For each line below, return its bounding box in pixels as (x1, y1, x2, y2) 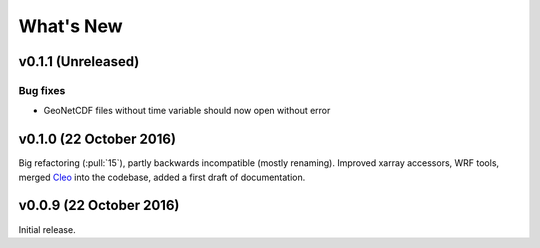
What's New (18, 15, 124, 37)
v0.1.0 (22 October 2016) (18, 131, 177, 148)
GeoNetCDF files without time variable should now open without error (43, 105, 331, 117)
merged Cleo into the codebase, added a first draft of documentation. (18, 171, 306, 183)
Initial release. (18, 223, 76, 235)
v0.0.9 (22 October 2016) (18, 197, 180, 214)
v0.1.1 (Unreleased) (18, 53, 140, 70)
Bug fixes (18, 83, 66, 97)
